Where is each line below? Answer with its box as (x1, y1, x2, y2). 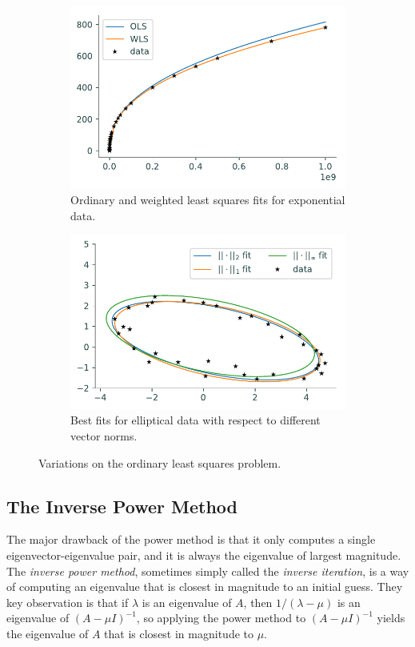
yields (377, 609, 405, 626)
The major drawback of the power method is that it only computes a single (6, 531, 376, 548)
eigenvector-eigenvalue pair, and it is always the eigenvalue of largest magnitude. (6, 546, 401, 563)
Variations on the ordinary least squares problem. (38, 454, 281, 471)
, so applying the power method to (136, 609, 306, 626)
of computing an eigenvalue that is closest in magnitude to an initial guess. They (6, 578, 403, 595)
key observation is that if (6, 593, 129, 610)
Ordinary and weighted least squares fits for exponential (70, 191, 345, 208)
